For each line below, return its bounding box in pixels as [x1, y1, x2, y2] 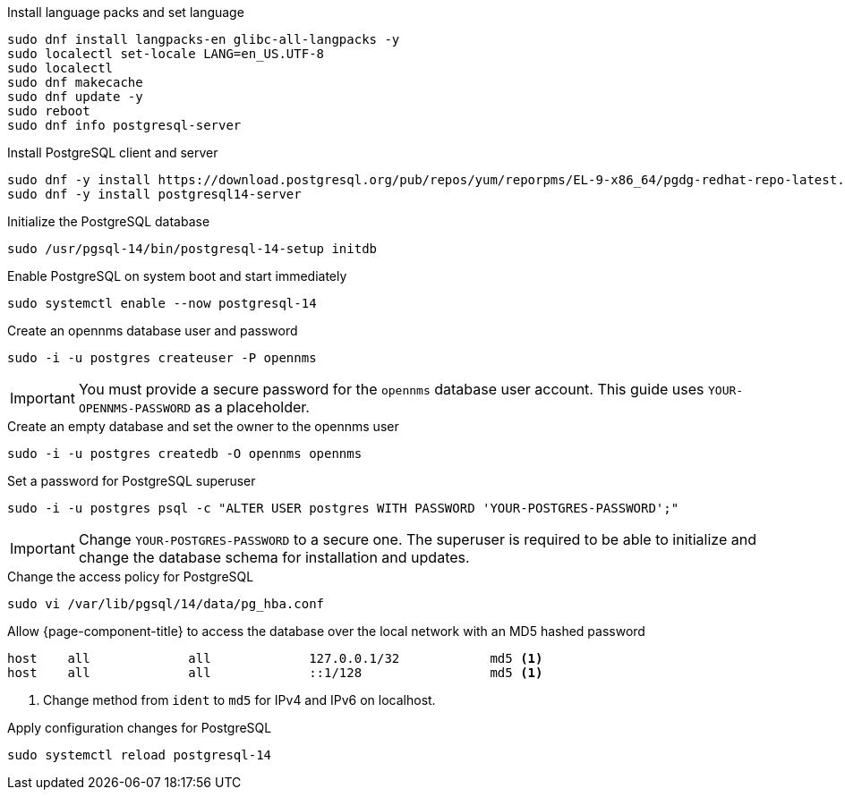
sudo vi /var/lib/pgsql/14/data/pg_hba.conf [7, 597, 325, 611]
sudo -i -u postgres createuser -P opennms [7, 351, 317, 365]
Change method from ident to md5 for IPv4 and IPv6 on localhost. [43, 692, 436, 708]
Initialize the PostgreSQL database [7, 214, 210, 229]
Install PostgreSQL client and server [7, 145, 218, 160]
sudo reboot [7, 104, 90, 118]
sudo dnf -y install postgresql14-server [7, 187, 302, 201]
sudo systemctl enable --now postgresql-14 [7, 296, 317, 310]
